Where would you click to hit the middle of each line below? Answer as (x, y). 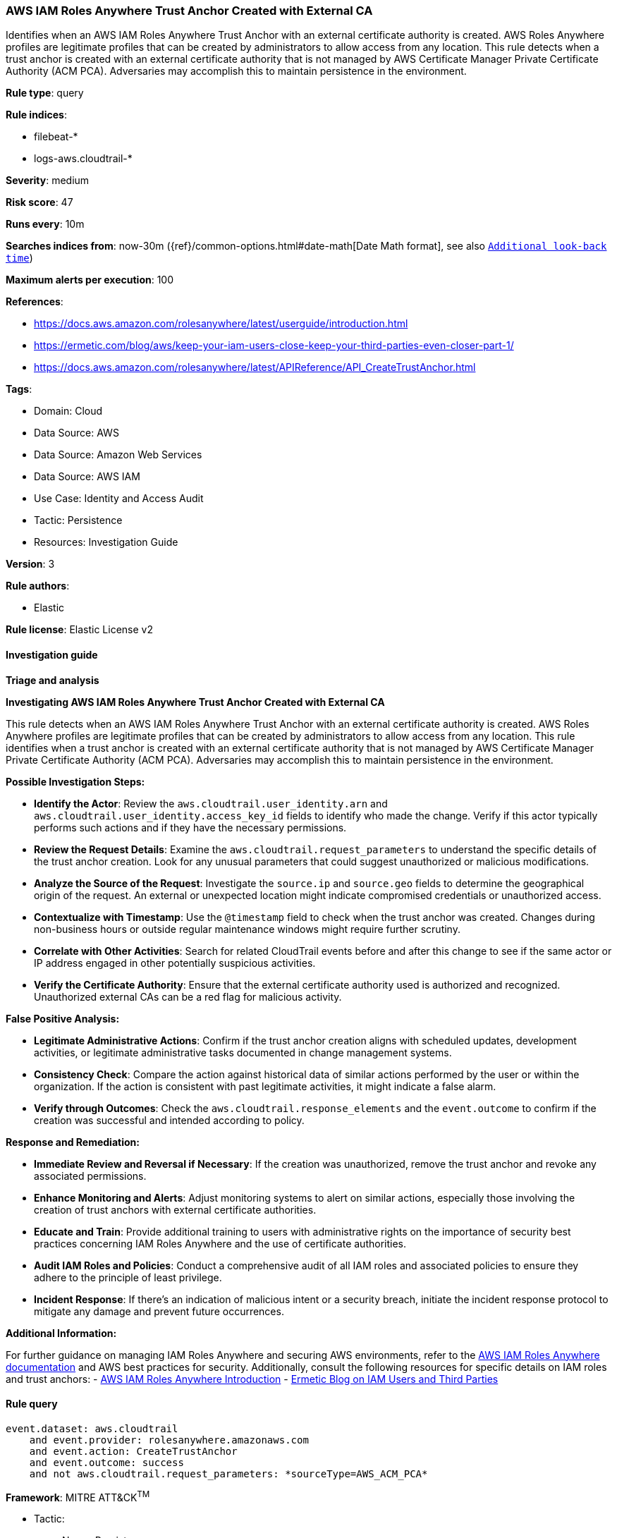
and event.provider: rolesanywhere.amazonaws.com (169, 1440)
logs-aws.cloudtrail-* (83, 159)
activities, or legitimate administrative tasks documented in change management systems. (243, 1052)
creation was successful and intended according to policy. (169, 1120)
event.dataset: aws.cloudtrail (92, 1428)
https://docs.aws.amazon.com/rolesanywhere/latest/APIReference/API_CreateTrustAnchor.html (255, 367)
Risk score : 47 (39, 202)
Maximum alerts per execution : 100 (90, 280)
